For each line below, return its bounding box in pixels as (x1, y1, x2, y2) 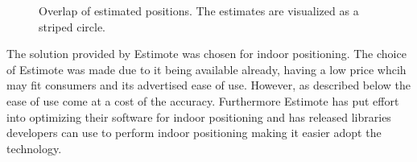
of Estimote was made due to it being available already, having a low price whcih (6, 60, 407, 77)
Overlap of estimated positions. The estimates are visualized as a (39, 2, 359, 19)
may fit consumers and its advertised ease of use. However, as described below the (6, 77, 411, 93)
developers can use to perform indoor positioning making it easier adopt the (6, 124, 382, 141)
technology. (6, 139, 62, 156)
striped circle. (39, 18, 105, 35)
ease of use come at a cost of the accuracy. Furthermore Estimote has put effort (6, 92, 399, 109)
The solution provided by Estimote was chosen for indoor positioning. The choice (6, 45, 407, 62)
